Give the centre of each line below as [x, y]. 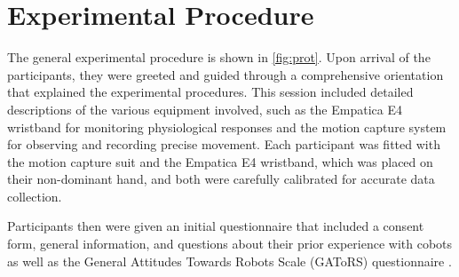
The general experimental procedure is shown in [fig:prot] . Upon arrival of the [219, 57]
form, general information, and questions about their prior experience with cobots [230, 244]
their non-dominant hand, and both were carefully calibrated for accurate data [221, 179]
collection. [35, 196]
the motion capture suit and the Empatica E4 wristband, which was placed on [220, 161]
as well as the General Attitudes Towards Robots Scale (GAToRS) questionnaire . [229, 261]
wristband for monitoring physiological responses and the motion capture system [227, 127]
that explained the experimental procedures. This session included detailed [210, 92]
